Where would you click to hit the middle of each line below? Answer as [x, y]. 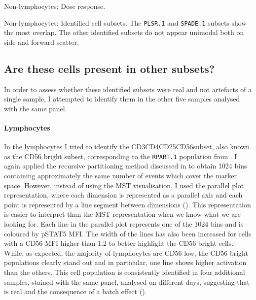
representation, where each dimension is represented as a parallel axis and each [123, 195]
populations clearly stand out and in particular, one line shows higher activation [125, 262]
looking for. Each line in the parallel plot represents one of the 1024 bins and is [124, 224]
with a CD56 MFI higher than [50, 243]
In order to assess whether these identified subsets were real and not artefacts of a [128, 89]
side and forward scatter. [41, 42]
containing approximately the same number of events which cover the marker [121, 176]
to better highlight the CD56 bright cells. [171, 243]
